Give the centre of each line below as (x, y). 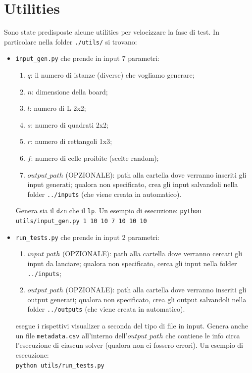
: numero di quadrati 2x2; (70, 124)
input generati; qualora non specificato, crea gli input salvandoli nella (133, 184)
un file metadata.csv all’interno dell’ (72, 335)
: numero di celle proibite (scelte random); (95, 158)
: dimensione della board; (70, 91)
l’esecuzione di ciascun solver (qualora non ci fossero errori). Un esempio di (129, 345)
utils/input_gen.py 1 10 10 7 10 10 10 (81, 221)
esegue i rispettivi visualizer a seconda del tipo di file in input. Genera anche (132, 326)
